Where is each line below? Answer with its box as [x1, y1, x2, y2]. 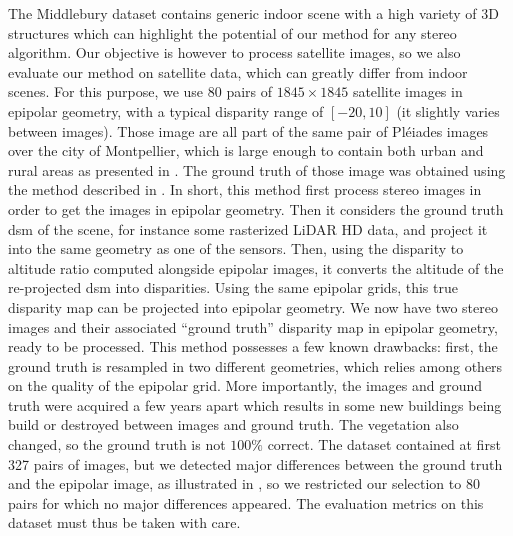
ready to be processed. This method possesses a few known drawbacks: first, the [8, 336, 498, 357]
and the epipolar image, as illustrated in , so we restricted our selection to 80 [8, 473, 480, 494]
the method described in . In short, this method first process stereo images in [8, 179, 482, 200]
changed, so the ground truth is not [8, 434, 226, 455]
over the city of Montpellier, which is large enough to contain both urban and [8, 140, 484, 161]
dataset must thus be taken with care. [8, 512, 241, 533]
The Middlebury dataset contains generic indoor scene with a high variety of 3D [8, 3, 499, 23]
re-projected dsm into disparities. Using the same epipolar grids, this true [8, 277, 458, 298]
